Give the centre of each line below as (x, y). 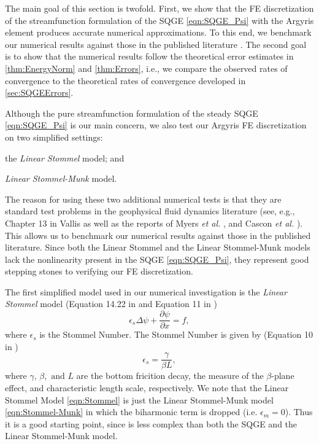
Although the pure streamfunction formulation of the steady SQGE (132, 113)
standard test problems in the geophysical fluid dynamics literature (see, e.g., (150, 211)
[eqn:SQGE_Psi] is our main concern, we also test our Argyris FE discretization (156, 125)
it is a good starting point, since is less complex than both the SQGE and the (151, 423)
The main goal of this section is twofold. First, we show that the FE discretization (159, 8)
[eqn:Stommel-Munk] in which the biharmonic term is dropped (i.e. (131, 412)
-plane (283, 376)
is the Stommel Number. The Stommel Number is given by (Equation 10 (176, 334)
